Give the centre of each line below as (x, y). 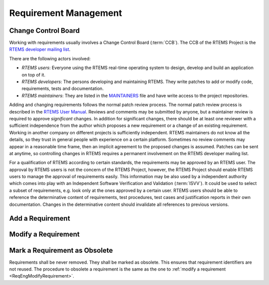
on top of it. (34, 75)
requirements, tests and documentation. (63, 89)
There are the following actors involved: (50, 58)
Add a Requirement (40, 219)
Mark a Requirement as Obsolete (61, 250)
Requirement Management (66, 13)
